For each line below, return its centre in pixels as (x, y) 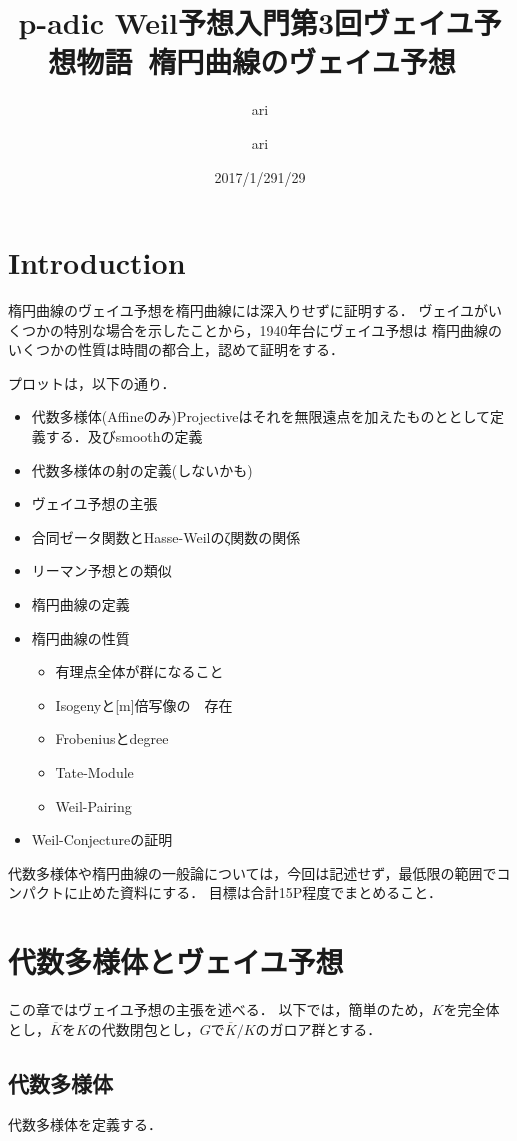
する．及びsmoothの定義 (124, 436)
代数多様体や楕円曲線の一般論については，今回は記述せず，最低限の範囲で (252, 872)
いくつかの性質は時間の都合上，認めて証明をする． (176, 349)
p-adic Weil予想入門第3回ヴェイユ (246, 22)
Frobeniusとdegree (112, 738)
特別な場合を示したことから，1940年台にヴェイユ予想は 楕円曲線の (282, 329)
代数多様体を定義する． (85, 1124)
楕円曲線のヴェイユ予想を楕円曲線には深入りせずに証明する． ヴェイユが (248, 310)
